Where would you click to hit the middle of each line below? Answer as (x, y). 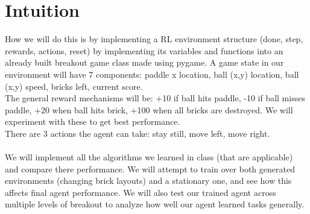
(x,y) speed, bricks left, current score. (74, 86)
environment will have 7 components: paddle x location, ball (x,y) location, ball (152, 74)
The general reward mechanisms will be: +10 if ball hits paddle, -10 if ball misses (155, 98)
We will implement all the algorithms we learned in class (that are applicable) (149, 157)
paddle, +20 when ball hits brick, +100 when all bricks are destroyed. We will (149, 109)
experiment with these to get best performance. (93, 121)
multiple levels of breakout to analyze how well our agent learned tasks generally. (155, 204)
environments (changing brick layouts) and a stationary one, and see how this (148, 181)
